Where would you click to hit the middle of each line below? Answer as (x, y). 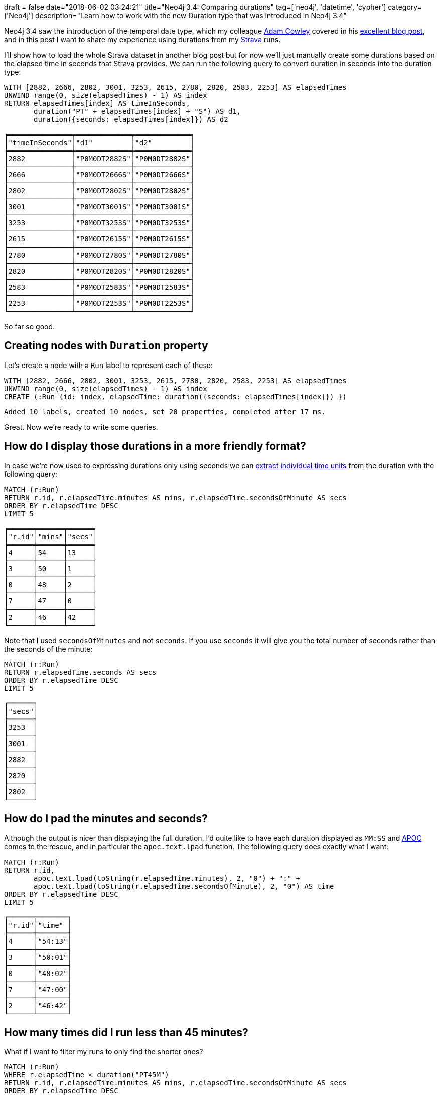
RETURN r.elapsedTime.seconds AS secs (80, 672)
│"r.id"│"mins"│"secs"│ (51, 536)
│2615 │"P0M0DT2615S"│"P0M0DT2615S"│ (99, 239)
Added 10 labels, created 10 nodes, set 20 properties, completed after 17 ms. (165, 411)
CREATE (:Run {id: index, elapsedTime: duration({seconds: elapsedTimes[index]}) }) (175, 396)
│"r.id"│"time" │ (38, 925)
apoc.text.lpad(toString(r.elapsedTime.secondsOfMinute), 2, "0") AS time (184, 886)
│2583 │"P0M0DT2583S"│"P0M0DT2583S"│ (99, 287)
